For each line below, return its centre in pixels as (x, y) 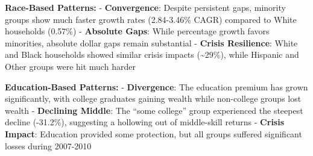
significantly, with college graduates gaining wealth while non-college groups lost (153, 98)
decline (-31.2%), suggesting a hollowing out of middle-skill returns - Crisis (145, 122)
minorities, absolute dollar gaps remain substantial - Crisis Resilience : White (151, 42)
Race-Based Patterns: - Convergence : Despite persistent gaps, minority (145, 7)
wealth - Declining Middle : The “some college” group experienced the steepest (154, 110)
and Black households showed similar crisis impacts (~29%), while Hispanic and (152, 55)
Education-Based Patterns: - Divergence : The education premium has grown (156, 86)
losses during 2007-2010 (48, 145)
